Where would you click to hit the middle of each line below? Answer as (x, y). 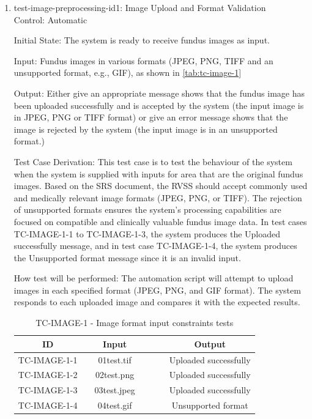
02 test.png (115, 375)
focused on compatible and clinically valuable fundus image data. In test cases (160, 221)
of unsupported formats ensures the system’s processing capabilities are (147, 209)
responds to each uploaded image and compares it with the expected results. (157, 302)
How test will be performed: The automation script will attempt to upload (154, 278)
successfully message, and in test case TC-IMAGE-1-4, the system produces (155, 246)
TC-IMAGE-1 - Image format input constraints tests (135, 323)
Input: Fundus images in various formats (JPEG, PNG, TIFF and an (143, 60)
